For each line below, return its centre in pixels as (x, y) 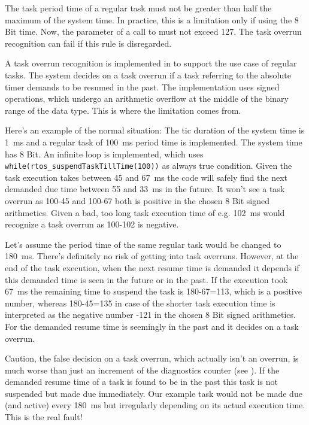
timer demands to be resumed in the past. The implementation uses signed (142, 86)
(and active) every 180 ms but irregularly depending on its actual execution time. (155, 405)
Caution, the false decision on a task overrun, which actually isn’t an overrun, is (152, 358)
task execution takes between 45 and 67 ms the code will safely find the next (146, 177)
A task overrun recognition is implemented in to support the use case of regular (151, 63)
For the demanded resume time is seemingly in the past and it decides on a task (152, 326)
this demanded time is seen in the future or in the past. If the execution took (146, 279)
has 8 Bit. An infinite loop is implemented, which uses (104, 154)
